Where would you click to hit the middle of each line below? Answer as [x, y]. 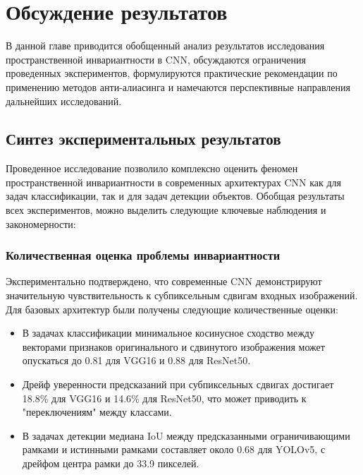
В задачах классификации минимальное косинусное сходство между [168, 333]
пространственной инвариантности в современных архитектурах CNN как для [174, 182]
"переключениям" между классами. [97, 412]
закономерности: [41, 223]
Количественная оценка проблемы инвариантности [143, 255]
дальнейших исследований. [64, 101]
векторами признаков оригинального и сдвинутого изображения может [173, 346]
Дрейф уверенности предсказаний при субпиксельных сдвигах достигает [178, 384]
